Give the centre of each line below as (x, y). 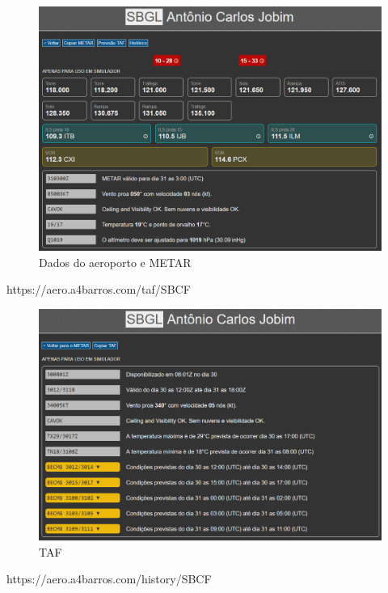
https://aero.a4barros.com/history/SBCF (109, 579)
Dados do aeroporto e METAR (115, 262)
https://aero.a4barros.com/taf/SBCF (99, 289)
